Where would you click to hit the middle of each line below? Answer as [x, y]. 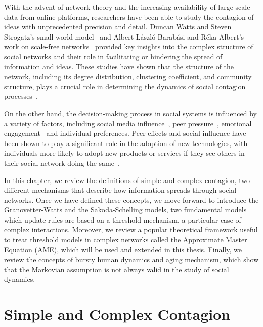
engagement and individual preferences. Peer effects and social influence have [125, 133]
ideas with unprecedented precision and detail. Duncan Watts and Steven [118, 27]
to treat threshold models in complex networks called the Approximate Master [126, 240]
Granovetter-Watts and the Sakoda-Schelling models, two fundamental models [125, 210]
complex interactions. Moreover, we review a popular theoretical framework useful [131, 229]
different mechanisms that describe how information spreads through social [120, 190]
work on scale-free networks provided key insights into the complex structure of [129, 46]
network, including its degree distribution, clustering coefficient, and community [128, 76]
